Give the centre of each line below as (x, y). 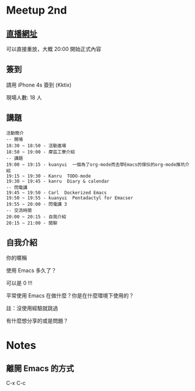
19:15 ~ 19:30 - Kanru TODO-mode (49, 176)
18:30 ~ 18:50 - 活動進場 (36, 146)
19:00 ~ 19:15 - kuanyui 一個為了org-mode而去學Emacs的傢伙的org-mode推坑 (95, 164)
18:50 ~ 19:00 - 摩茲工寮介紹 (40, 152)
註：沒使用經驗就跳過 (32, 308)
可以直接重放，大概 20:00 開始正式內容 (54, 49)
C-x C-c (16, 383)
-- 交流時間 (19, 210)
